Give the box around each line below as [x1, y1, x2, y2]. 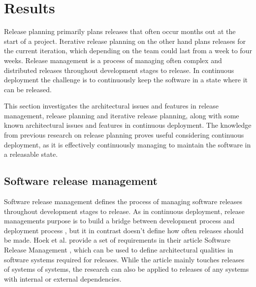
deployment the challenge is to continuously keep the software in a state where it [4, 74, 248, 85]
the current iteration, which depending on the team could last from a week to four [4, 45, 252, 56]
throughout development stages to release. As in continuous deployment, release [4, 206, 245, 216]
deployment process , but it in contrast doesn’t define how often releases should [4, 225, 244, 235]
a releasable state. [4, 149, 58, 159]
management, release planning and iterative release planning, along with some [4, 110, 239, 120]
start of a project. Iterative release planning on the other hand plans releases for [4, 36, 246, 46]
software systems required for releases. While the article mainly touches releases [4, 254, 245, 264]
